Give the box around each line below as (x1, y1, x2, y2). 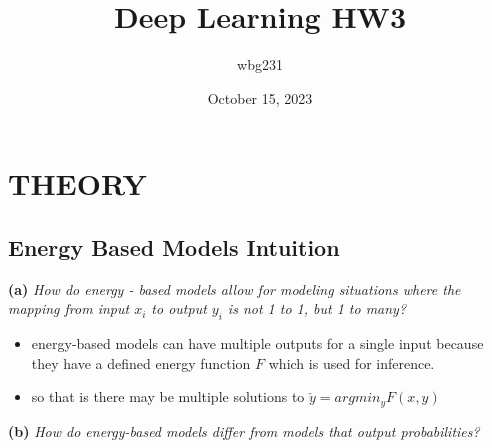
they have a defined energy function (31, 352, 251, 373)
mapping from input (8, 298, 130, 319)
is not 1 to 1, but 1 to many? (227, 298, 407, 319)
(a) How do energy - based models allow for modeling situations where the (8, 278, 461, 299)
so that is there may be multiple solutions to (31, 386, 305, 407)
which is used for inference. (268, 352, 435, 373)
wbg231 (237, 54, 283, 75)
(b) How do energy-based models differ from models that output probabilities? (8, 420, 480, 441)
